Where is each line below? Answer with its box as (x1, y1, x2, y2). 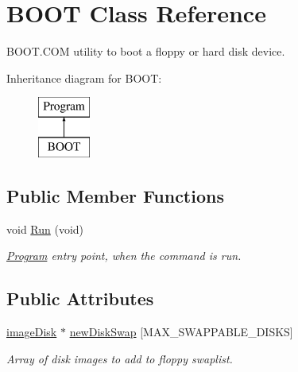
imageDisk (6, 324, 57, 340)
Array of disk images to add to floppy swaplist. (6, 350, 233, 366)
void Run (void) (6, 220, 84, 237)
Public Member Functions (6, 183, 224, 207)
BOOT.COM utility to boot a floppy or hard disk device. (6, 43, 285, 60)
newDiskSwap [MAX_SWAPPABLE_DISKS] (69, 324, 293, 340)
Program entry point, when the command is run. (6, 247, 242, 264)
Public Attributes (6, 286, 154, 311)
